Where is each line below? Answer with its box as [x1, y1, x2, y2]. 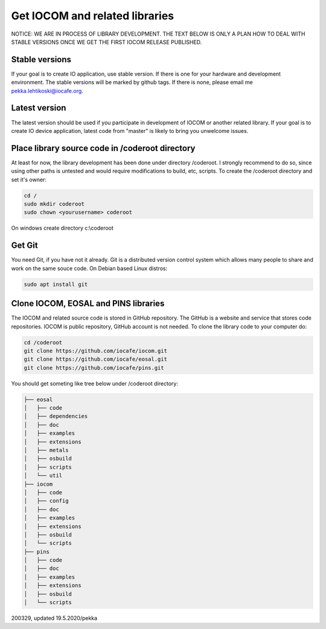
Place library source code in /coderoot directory [11, 143, 196, 153]
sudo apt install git [24, 281, 88, 288]
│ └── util [24, 472, 63, 479]
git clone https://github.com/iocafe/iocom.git [24, 347, 167, 354]
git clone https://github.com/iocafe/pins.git [24, 364, 164, 371]
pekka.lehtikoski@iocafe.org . [11, 87, 84, 94]
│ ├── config [24, 497, 69, 505]
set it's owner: [11, 176, 46, 183]
